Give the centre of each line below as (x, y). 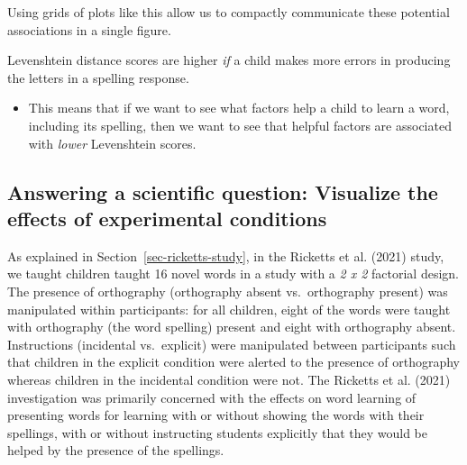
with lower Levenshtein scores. (112, 143)
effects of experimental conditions (167, 218)
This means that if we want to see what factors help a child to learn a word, (239, 108)
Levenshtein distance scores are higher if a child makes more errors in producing (229, 60)
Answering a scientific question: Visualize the (223, 191)
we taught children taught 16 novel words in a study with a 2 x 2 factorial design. (233, 274)
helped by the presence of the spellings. (116, 450)
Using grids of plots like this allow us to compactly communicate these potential (229, 12)
